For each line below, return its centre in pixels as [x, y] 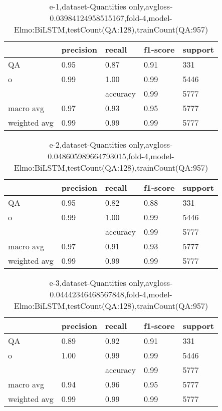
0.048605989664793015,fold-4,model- [111, 156]
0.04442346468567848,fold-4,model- [111, 294]
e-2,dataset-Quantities [88, 144]
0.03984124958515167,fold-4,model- [111, 18]
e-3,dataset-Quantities [88, 283]
